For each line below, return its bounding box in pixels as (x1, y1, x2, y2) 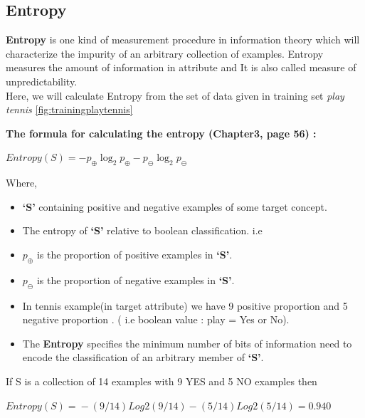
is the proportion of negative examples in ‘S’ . (36, 272, 235, 287)
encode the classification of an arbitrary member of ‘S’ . (22, 350, 264, 365)
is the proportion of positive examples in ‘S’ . (36, 246, 233, 261)
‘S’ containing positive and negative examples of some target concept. (22, 199, 327, 214)
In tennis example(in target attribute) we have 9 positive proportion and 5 (22, 298, 348, 313)
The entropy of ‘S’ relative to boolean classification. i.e (22, 223, 263, 238)
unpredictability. (6, 73, 78, 88)
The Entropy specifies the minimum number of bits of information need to (22, 335, 352, 350)
